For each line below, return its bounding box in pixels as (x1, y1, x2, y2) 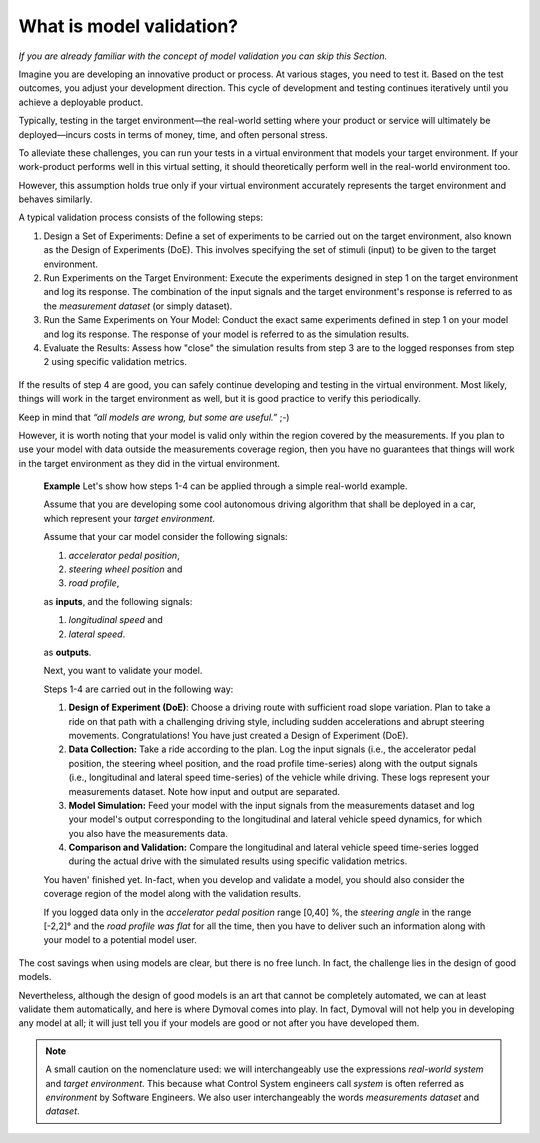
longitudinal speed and (68, 614, 164, 626)
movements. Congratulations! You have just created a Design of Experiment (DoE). (68, 729, 409, 741)
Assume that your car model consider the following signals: (43, 531, 289, 543)
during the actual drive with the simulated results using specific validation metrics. (68, 855, 408, 867)
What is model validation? (18, 15, 239, 37)
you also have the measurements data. (68, 827, 229, 839)
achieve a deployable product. (18, 96, 144, 108)
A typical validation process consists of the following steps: (18, 211, 264, 224)
